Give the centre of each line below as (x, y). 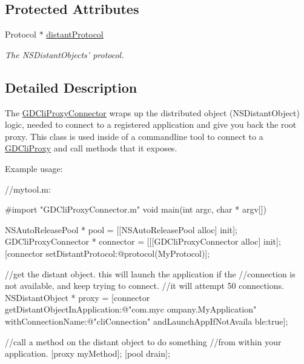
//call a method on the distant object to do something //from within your (143, 341)
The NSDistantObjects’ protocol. (64, 54)
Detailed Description (71, 87)
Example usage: (34, 168)
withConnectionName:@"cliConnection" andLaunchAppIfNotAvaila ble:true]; (147, 321)
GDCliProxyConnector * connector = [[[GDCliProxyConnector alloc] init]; (143, 241)
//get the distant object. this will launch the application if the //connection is (150, 273)
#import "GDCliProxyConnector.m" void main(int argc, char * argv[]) (136, 209)
